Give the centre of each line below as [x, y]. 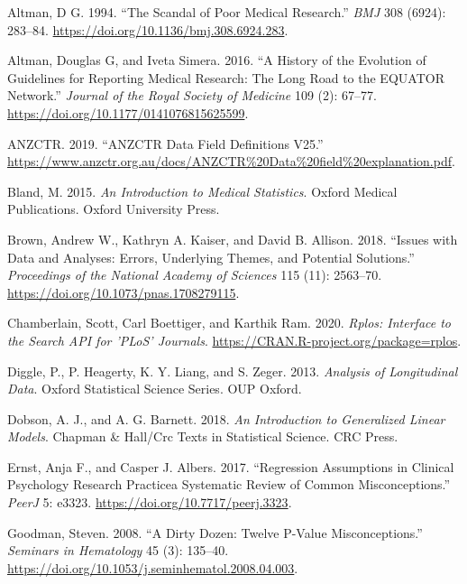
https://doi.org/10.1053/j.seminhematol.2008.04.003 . [153, 567]
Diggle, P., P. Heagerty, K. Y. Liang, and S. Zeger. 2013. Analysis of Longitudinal [233, 371]
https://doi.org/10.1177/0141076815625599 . [128, 112]
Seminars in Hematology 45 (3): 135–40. [118, 550]
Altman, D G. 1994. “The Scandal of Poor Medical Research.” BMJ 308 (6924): [227, 12]
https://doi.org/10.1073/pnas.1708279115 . [124, 292]
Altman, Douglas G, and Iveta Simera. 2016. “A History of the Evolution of [217, 60]
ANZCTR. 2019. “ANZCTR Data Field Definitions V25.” [165, 143]
